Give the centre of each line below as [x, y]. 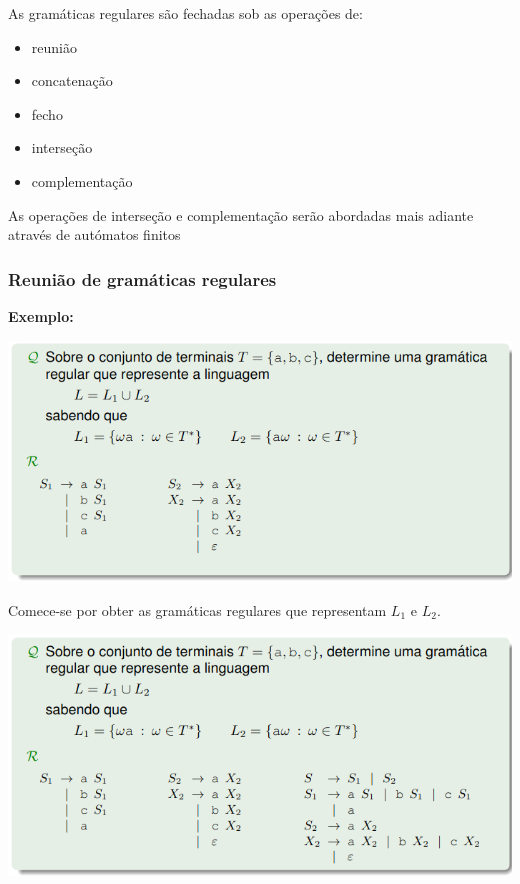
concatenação [72, 80]
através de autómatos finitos [94, 234]
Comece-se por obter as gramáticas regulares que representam [197, 609]
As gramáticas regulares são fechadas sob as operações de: [185, 13]
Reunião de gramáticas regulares [142, 278]
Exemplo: [41, 315]
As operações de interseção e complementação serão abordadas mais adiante [241, 214]
